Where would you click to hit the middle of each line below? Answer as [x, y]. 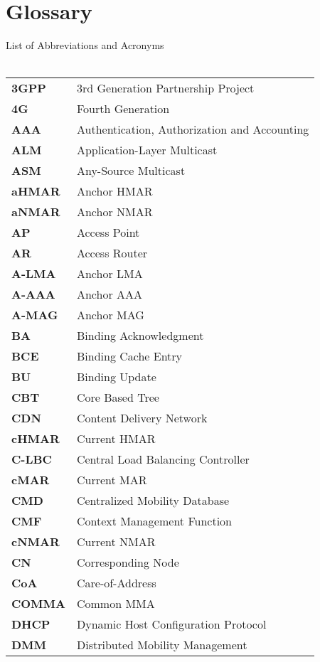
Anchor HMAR [114, 191]
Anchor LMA [110, 274]
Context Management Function [154, 521]
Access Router [112, 253]
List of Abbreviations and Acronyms [85, 45]
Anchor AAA [110, 294]
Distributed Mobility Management [162, 645]
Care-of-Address [116, 583]
